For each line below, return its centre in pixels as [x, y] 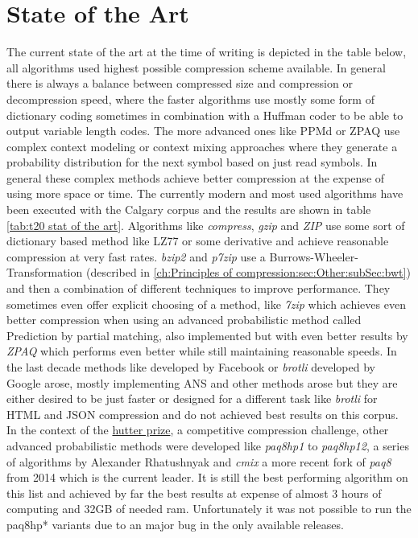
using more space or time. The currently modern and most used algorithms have [205, 193]
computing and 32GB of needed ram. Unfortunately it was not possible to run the [209, 509]
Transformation [45, 272]
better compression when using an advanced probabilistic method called [184, 320]
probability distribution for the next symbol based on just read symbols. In [192, 162]
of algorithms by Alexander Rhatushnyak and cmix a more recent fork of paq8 [199, 461]
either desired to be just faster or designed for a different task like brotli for [192, 398]
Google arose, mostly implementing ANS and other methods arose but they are [202, 382]
